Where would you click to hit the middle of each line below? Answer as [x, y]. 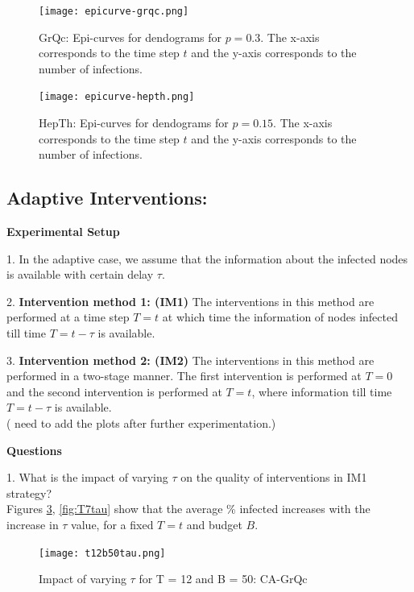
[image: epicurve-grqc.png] [114, 11]
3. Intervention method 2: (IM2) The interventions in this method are [190, 360]
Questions [34, 450]
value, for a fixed [112, 524]
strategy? [29, 493]
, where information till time [322, 391]
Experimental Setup [63, 232]
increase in [33, 524]
